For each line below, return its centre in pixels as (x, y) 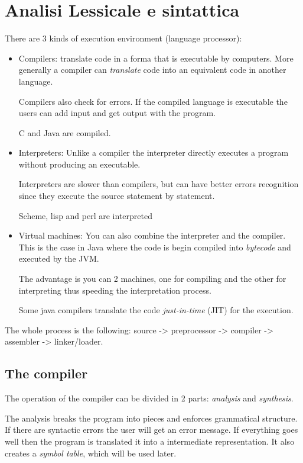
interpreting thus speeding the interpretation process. (115, 290)
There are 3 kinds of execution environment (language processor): (123, 38)
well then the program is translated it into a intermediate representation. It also (150, 441)
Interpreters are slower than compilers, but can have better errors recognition (159, 184)
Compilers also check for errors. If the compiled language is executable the (153, 101)
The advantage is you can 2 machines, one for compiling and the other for (152, 279)
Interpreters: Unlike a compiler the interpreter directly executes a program (154, 152)
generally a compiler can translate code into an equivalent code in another (152, 70)
